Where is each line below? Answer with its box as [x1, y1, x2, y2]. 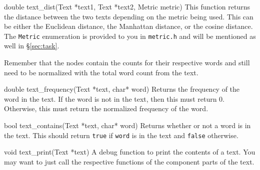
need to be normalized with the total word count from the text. [4, 67, 198, 77]
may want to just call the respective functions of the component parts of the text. [4, 156, 254, 167]
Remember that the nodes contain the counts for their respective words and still [4, 57, 250, 68]
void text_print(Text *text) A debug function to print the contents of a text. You [4, 147, 255, 157]
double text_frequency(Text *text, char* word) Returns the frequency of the [4, 84, 240, 94]
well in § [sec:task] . [4, 40, 59, 51]
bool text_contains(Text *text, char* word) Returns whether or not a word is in [4, 120, 251, 130]
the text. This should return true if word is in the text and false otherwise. [4, 130, 238, 140]
